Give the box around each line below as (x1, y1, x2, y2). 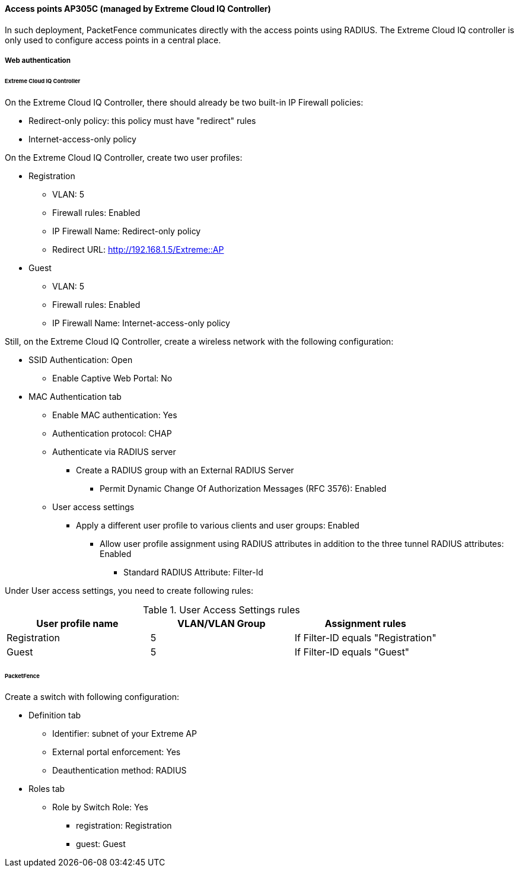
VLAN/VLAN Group (177, 617, 266, 629)
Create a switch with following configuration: (5, 692, 179, 702)
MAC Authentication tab (28, 391, 122, 402)
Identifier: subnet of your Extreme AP (52, 728, 197, 739)
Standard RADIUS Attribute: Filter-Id (123, 567, 263, 577)
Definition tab (28, 710, 81, 721)
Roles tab (28, 784, 65, 794)
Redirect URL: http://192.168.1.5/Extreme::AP (52, 244, 224, 254)
